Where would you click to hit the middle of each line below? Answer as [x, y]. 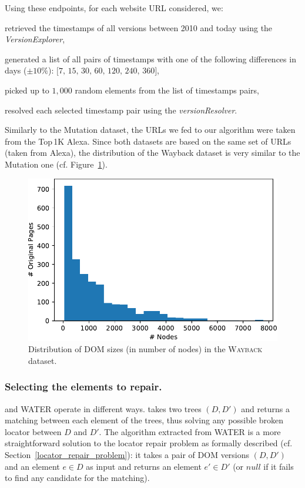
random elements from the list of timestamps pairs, [167, 90]
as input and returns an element [144, 466]
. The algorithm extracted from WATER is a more [190, 431]
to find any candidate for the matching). [77, 478]
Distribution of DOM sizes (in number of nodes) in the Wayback [145, 349]
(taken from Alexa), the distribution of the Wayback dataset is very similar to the [152, 153]
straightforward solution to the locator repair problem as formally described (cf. [149, 443]
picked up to [27, 90]
